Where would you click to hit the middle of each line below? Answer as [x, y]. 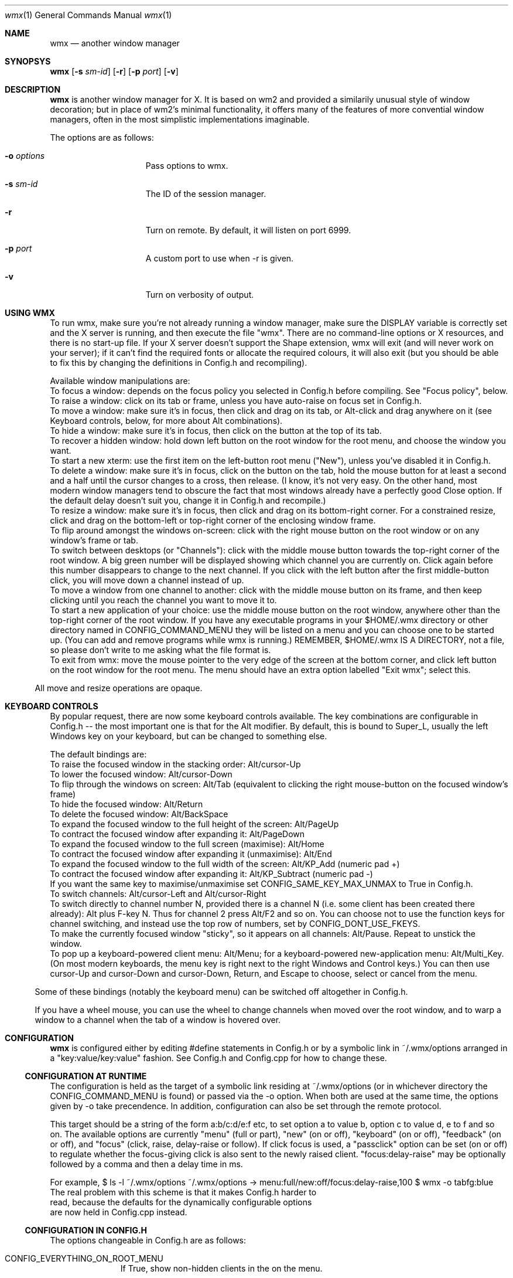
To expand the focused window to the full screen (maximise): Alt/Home [187, 844]
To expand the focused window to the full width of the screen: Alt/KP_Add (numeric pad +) [225, 864]
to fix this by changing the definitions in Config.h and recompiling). [179, 363]
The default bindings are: [98, 754]
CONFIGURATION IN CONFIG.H [86, 1230]
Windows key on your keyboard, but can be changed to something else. [189, 736]
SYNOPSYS [28, 61]
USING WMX [30, 313]
